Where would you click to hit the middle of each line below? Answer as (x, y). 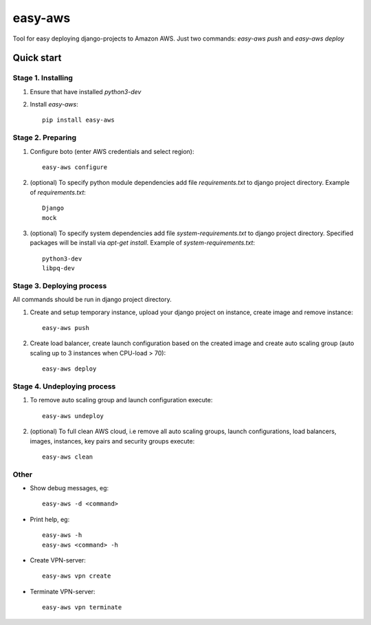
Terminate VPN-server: (63, 591)
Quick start (37, 58)
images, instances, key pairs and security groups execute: (112, 441)
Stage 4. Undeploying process (64, 386)
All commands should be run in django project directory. (92, 300)
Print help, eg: (50, 519)
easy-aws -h (62, 535)
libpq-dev (58, 268)
